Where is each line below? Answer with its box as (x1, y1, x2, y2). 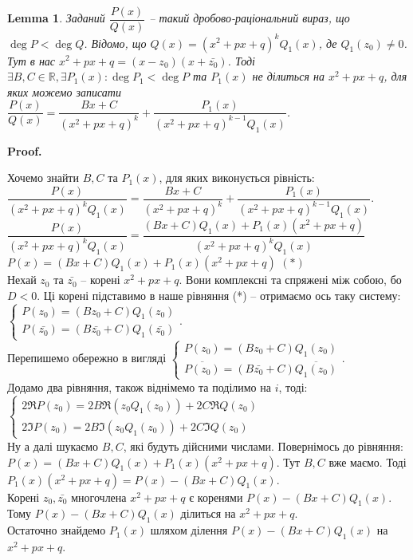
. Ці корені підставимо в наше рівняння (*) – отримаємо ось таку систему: (37, 286, 401, 303)
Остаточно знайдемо (7, 522, 106, 538)
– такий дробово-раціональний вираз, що (149, 10, 350, 26)
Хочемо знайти (7, 169, 79, 186)
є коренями (189, 488, 243, 505)
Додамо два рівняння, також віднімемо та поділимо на (7, 378, 271, 395)
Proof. (7, 142, 42, 159)
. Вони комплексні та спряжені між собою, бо (179, 271, 402, 288)
